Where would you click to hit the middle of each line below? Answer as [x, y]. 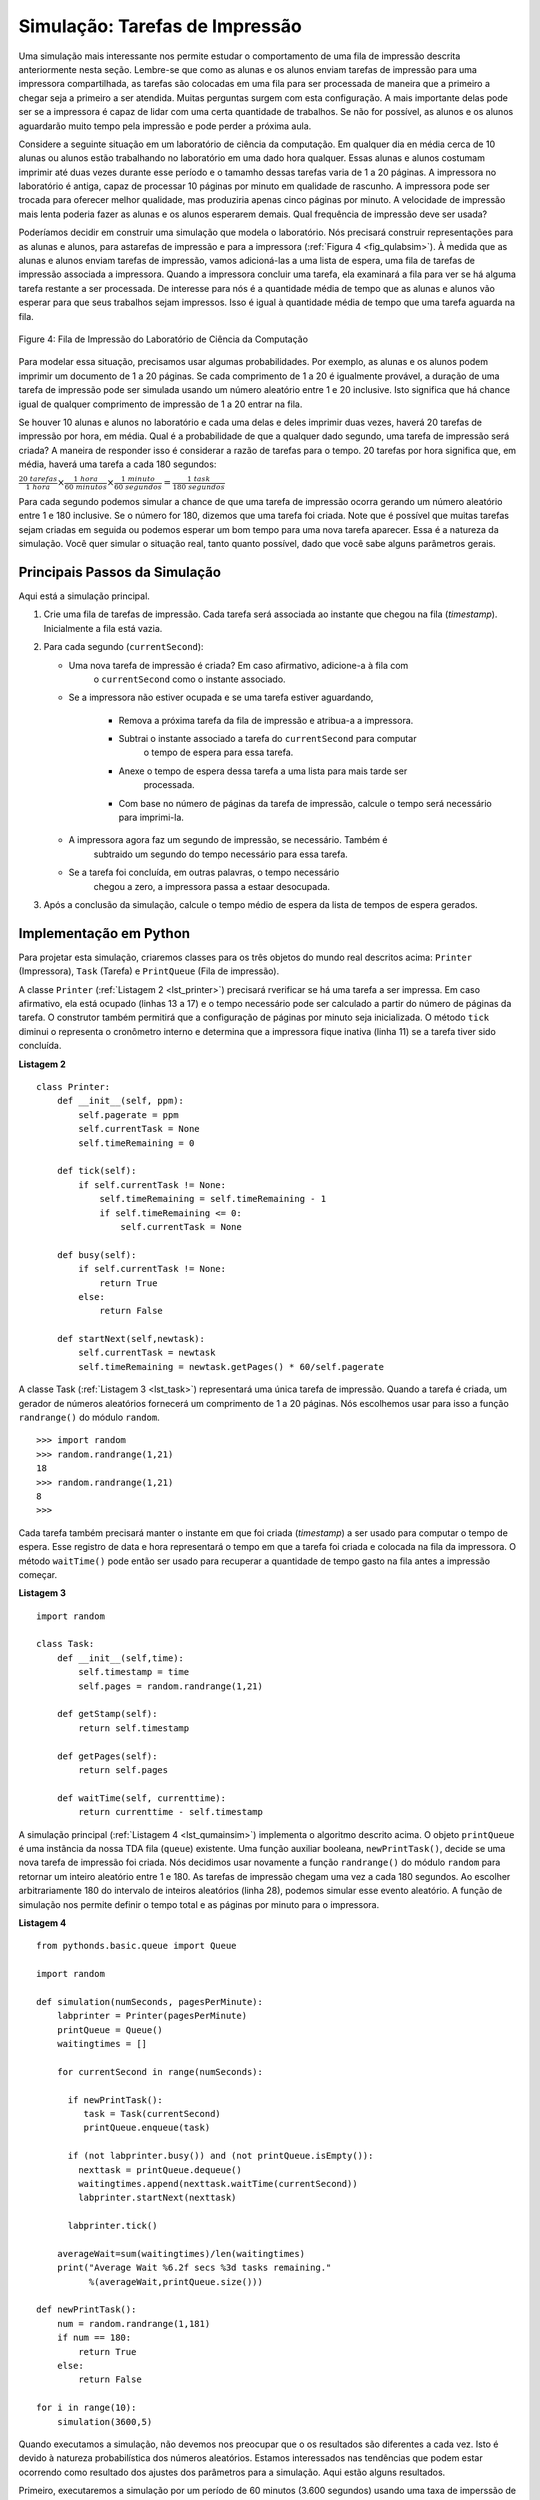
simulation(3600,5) [104, 2421]
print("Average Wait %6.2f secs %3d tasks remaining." [194, 2268]
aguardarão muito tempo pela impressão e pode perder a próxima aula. [165, 126]
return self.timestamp [134, 1728]
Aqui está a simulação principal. [84, 596]
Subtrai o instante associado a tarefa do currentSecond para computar [267, 739]
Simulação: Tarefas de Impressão [160, 26]
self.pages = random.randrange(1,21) [171, 1686]
